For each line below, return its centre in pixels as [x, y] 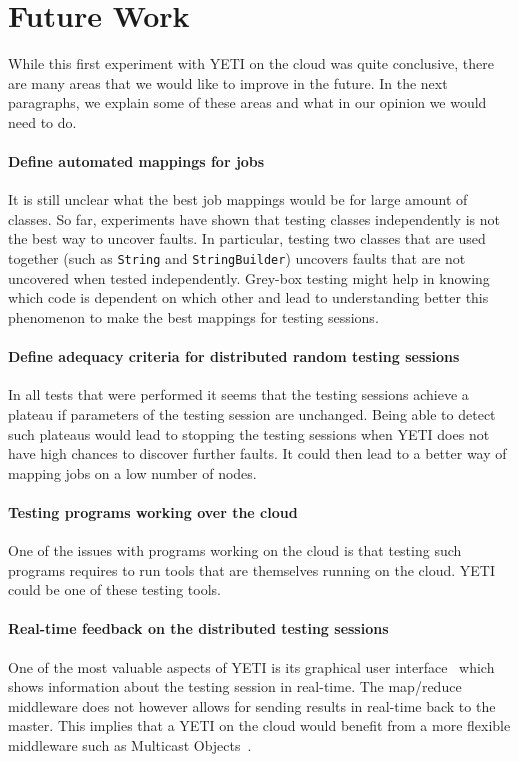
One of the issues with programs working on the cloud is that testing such [235, 550]
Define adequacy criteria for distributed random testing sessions [234, 356]
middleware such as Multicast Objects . [130, 745]
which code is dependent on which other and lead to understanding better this [248, 297]
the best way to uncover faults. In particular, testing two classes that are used [247, 238]
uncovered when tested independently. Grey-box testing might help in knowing [249, 277]
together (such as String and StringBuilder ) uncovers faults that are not [237, 258]
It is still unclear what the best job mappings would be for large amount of [238, 199]
